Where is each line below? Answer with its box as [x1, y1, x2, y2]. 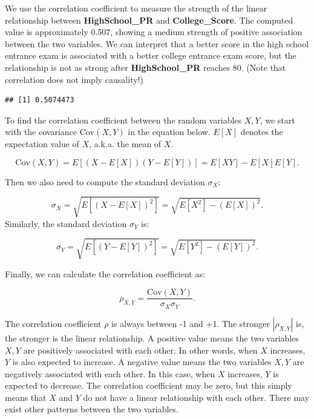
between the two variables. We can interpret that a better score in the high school [5, 37, 309, 50]
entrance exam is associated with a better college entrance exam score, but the [5, 49, 296, 62]
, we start [260, 113, 295, 126]
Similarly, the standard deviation [5, 217, 127, 229]
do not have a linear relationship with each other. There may [83, 391, 310, 403]
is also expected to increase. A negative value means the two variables [12, 355, 272, 368]
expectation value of [5, 137, 79, 150]
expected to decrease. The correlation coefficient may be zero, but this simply [5, 379, 292, 392]
